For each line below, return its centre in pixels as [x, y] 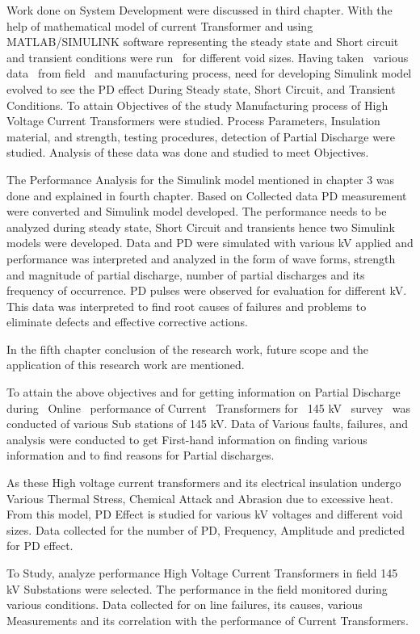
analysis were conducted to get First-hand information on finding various [187, 439]
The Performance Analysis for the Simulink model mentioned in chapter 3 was [201, 179]
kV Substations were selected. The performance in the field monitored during [197, 588]
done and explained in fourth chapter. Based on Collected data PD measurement [207, 195]
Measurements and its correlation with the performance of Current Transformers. [208, 620]
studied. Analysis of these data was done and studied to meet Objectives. [188, 152]
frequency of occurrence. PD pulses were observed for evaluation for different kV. [207, 290]
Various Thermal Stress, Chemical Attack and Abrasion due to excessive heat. [200, 498]
